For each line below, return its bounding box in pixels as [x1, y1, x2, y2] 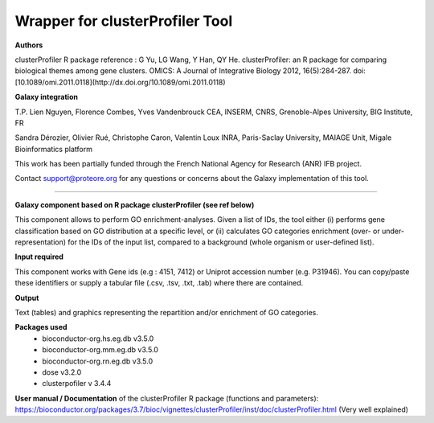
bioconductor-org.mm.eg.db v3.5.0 [42, 345, 158, 355]
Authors [14, 40, 43, 50]
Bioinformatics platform [14, 144, 92, 154]
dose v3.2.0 [42, 367, 82, 377]
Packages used [14, 322, 68, 332]
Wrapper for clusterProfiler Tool [14, 12, 233, 30]
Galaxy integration [14, 92, 78, 102]
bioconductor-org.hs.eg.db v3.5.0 [42, 334, 154, 343]
